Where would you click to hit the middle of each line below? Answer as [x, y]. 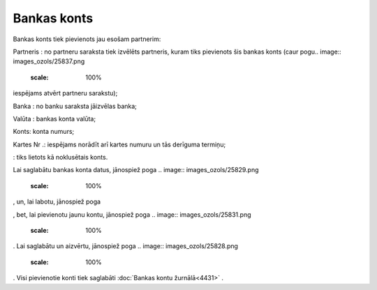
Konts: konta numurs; [44, 132]
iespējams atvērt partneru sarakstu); [65, 93]
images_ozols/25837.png [49, 61]
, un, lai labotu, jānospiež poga [57, 201]
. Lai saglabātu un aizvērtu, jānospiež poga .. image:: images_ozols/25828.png [126, 246]
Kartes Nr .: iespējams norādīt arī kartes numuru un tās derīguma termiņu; [119, 144]
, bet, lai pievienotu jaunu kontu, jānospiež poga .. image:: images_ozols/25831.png [132, 214]
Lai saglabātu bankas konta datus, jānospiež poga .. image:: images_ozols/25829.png [136, 170]
